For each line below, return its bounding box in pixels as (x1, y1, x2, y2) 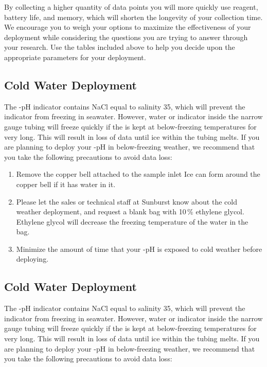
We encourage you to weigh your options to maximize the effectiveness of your (4, 22, 251, 32)
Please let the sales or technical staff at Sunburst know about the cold (16, 196, 237, 207)
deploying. (16, 253, 49, 264)
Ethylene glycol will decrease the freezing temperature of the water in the (16, 216, 248, 227)
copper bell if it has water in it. (16, 178, 116, 189)
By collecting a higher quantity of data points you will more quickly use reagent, (4, 2, 258, 12)
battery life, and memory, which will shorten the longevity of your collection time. (4, 11, 263, 22)
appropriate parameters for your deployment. (4, 51, 146, 62)
